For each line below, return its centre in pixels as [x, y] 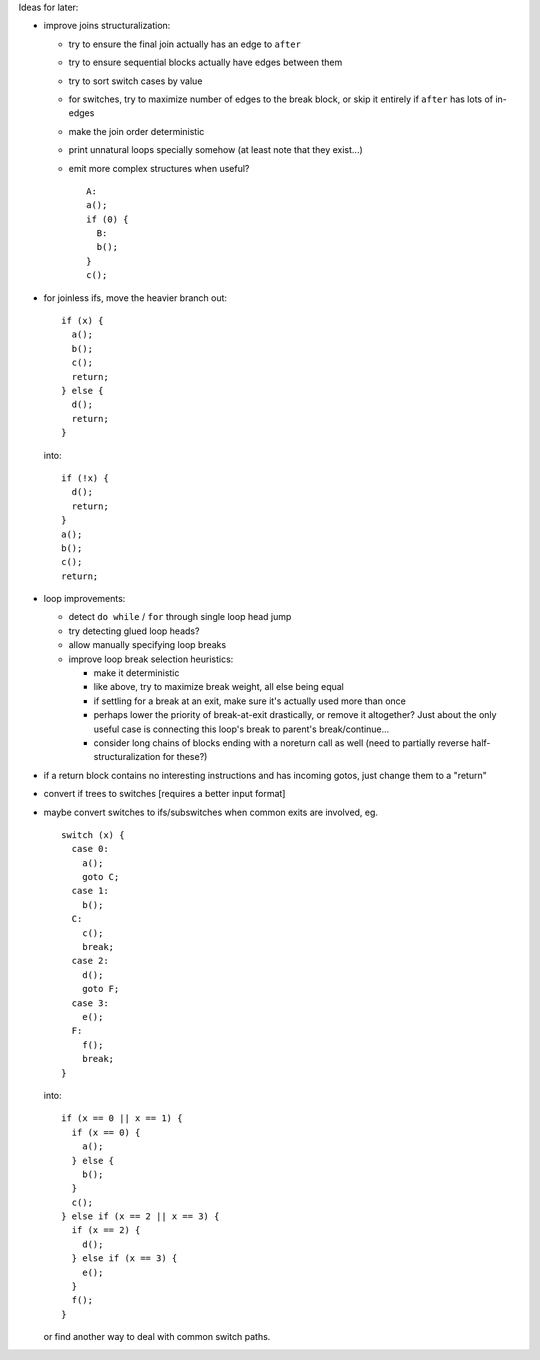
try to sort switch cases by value [135, 81]
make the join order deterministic [136, 131]
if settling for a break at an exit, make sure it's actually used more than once [250, 701]
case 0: [90, 849]
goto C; [100, 877]
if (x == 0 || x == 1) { [122, 1118]
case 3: [90, 1003]
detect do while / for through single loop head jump [180, 617]
